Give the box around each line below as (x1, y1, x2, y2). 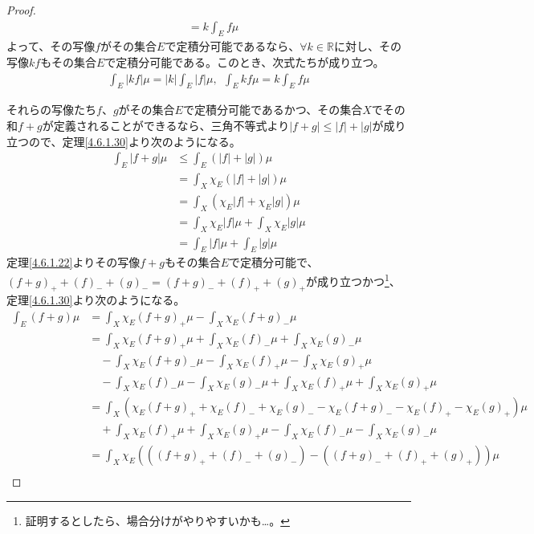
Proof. (6, 2, 36, 18)
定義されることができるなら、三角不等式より (53, 117, 290, 134)
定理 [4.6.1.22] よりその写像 (6, 254, 141, 271)
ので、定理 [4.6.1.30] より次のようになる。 (28, 132, 241, 149)
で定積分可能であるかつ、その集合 (182, 101, 363, 118)
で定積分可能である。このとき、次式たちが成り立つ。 (104, 54, 385, 71)
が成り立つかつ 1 (305, 270, 389, 289)
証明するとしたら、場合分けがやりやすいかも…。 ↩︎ (25, 512, 290, 528)
